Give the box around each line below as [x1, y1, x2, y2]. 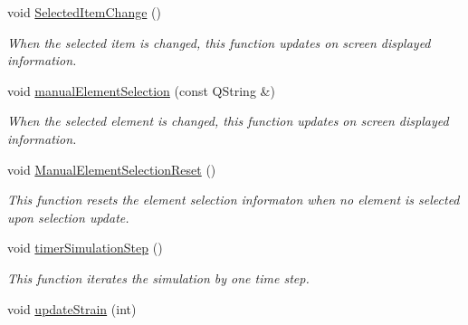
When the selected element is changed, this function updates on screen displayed [7, 111, 449, 130]
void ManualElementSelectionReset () [7, 159, 216, 178]
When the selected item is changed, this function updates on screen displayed [7, 33, 431, 52]
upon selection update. [7, 207, 129, 226]
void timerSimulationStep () [7, 238, 163, 257]
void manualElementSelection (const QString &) [7, 81, 275, 100]
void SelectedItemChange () [7, 3, 161, 21]
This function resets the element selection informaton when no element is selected [7, 190, 460, 209]
